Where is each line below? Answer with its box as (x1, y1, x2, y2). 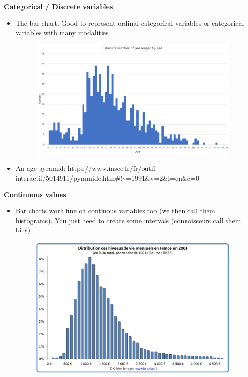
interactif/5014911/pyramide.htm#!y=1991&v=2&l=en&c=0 (15, 172, 199, 183)
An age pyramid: (15, 163, 66, 173)
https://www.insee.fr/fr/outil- (67, 163, 158, 173)
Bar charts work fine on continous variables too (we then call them (15, 206, 215, 216)
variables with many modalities (15, 27, 109, 38)
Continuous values (4, 189, 66, 199)
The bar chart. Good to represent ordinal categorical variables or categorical (15, 18, 244, 28)
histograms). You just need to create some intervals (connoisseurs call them (15, 215, 241, 225)
